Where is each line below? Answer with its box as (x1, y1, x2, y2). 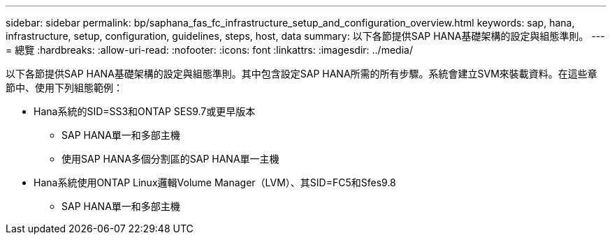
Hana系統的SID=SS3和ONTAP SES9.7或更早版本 (34, 105, 256, 117)
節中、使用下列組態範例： (6, 82, 123, 93)
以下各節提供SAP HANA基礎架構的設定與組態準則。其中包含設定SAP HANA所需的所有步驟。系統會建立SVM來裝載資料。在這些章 (6, 68, 597, 80)
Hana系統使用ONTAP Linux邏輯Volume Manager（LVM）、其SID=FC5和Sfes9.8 (34, 177, 396, 188)
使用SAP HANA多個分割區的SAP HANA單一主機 (61, 153, 279, 165)
